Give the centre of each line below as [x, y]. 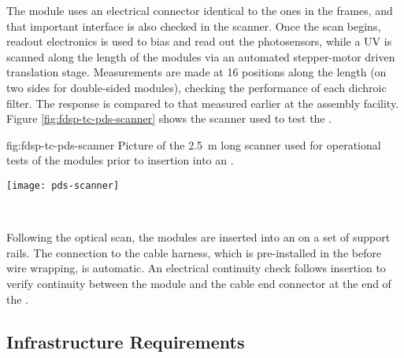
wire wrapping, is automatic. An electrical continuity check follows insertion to [196, 268]
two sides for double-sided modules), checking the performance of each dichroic [196, 87]
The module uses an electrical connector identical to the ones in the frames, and [200, 10]
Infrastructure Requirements [126, 341]
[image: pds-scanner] [63, 185]
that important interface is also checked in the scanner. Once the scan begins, [194, 26]
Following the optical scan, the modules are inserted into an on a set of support [198, 237]
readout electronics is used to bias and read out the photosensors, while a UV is [199, 41]
